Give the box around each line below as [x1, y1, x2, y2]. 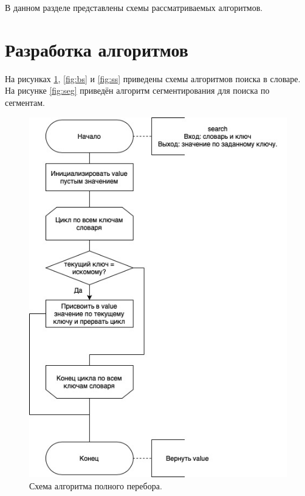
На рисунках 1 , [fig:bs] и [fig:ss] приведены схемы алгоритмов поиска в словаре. [5, 72, 301, 85]
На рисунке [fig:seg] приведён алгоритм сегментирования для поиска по [5, 84, 270, 97]
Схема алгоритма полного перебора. [29, 480, 162, 492]
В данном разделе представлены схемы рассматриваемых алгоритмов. [5, 1, 263, 13]
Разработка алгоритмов [5, 37, 188, 61]
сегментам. [5, 96, 45, 108]
